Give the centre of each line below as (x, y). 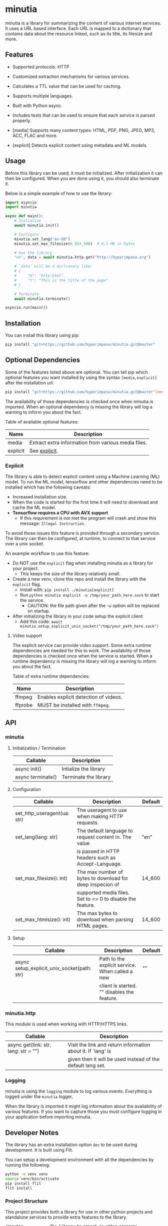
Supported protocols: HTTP (41, 66)
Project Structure (26, 1201)
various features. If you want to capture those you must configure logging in (83, 1111)
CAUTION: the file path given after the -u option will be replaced (93, 605)
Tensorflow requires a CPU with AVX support (60, 512)
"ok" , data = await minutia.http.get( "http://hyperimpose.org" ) (82, 257)
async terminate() (36, 777)
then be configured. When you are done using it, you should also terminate (82, 178)
